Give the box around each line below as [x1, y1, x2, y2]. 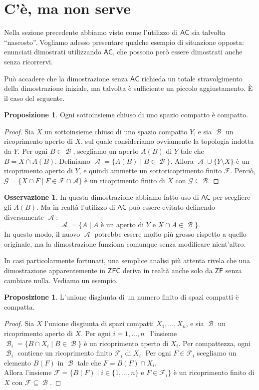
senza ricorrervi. [4, 56, 53, 66]
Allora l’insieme [4, 367, 52, 378]
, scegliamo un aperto [73, 146, 139, 156]
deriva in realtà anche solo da [122, 265, 213, 275]
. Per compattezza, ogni [178, 338, 251, 348]
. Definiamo [55, 155, 90, 166]
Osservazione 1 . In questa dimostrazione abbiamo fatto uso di [4, 192, 199, 202]
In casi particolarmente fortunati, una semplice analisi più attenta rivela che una [4, 255, 251, 266]
